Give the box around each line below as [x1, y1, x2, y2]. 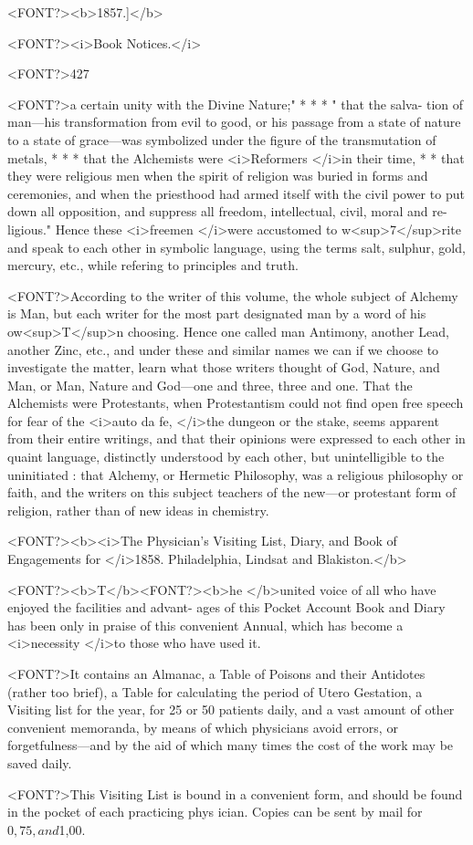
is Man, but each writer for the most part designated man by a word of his [7, 304, 426, 323]
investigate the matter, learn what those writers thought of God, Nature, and [7, 358, 440, 377]
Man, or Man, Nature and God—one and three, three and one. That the [7, 375, 413, 394]
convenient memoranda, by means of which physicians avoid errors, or [7, 717, 398, 736]
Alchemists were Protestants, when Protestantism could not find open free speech [7, 393, 464, 412]
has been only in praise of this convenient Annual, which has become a [7, 615, 404, 634]
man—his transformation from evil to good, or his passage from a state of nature [7, 112, 461, 131]
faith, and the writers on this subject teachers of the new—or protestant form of [7, 483, 457, 502]
